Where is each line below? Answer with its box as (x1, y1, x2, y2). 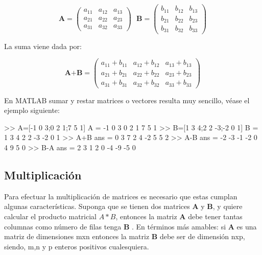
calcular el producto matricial (4, 211, 97, 222)
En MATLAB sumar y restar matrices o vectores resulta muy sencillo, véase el (4, 95, 250, 105)
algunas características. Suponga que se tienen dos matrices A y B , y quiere (4, 201, 243, 212)
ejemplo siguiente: (4, 105, 60, 115)
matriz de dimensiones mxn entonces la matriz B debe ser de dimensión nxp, (4, 231, 245, 242)
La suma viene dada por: (4, 40, 82, 51)
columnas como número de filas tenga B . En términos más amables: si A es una (4, 221, 257, 231)
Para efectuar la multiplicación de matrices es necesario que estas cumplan (4, 191, 237, 201)
